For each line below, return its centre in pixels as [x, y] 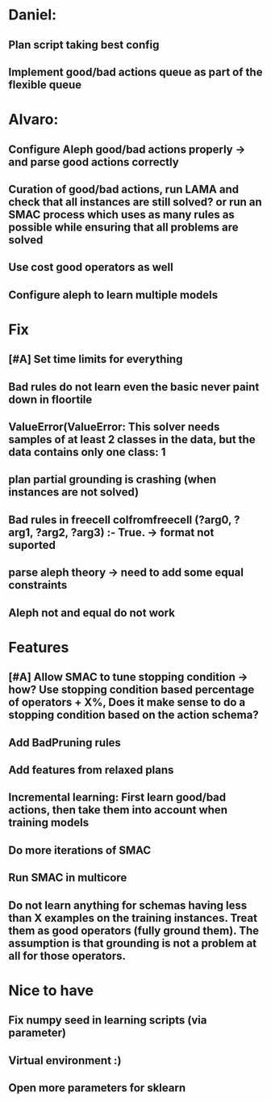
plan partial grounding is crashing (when [113, 480]
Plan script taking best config [84, 45]
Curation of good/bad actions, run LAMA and [124, 189]
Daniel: [33, 15]
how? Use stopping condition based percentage [131, 690]
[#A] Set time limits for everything [96, 359]
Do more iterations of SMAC [80, 850]
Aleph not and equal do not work [92, 612]
